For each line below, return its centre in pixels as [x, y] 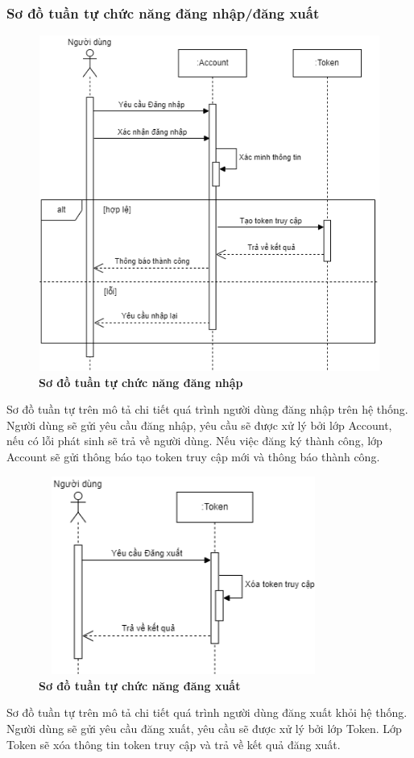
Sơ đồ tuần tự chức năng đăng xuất [140, 685]
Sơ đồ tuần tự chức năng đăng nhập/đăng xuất [163, 12]
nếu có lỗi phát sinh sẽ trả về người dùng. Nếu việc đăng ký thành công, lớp [195, 441]
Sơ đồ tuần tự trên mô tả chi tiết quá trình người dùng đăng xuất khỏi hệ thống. [207, 712]
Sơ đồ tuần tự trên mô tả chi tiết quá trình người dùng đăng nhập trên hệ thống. [207, 409]
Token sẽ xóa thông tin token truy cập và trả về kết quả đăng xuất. [174, 744]
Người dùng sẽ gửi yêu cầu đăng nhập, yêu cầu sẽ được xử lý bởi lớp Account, [199, 425]
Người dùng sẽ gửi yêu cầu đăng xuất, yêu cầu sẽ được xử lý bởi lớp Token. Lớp [204, 728]
